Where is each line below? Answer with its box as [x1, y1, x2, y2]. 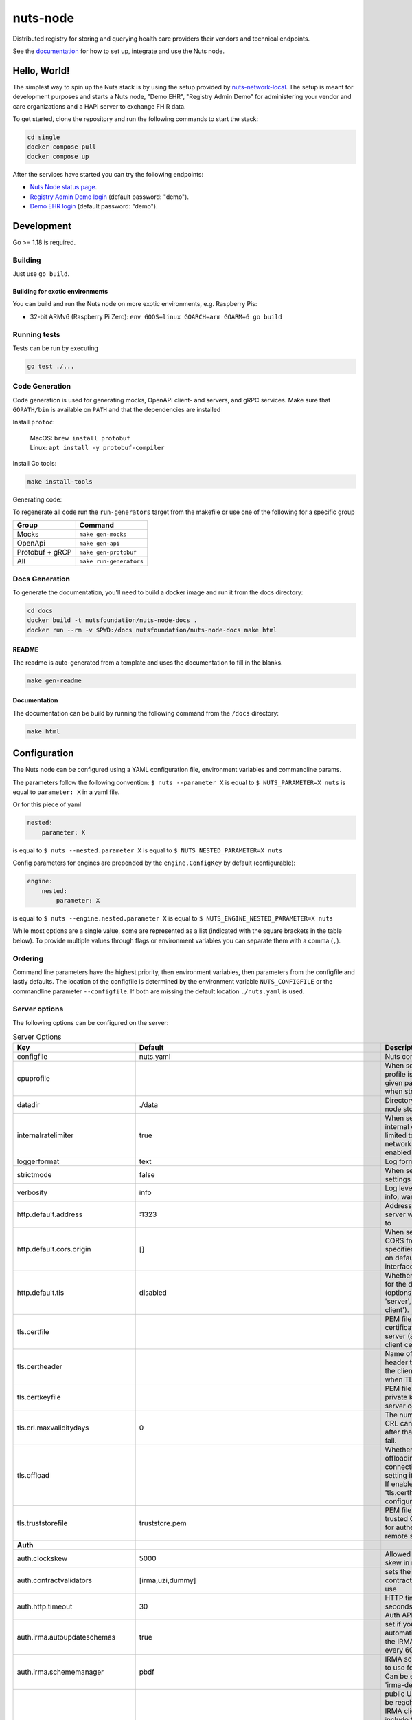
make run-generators [79, 557, 144, 565]
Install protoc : [12, 418, 55, 427]
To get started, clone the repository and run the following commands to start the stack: [12, 115, 259, 123]
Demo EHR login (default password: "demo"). [30, 202, 158, 210]
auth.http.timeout [16, 1602, 73, 1611]
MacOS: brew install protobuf [30, 433, 130, 442]
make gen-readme [27, 676, 82, 685]
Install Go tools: [12, 459, 57, 467]
